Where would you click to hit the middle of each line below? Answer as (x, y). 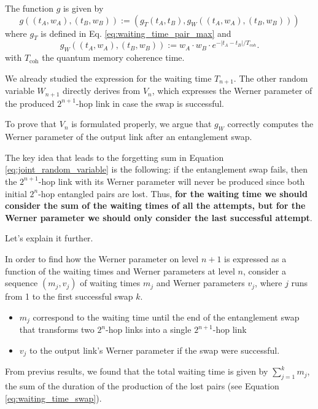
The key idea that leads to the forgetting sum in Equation (114, 157)
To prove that (31, 124)
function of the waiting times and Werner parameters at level (120, 271)
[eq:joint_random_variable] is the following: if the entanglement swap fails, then (157, 169)
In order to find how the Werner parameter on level (102, 258)
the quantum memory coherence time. (113, 57)
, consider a (264, 271)
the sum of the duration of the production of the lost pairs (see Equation (142, 385)
